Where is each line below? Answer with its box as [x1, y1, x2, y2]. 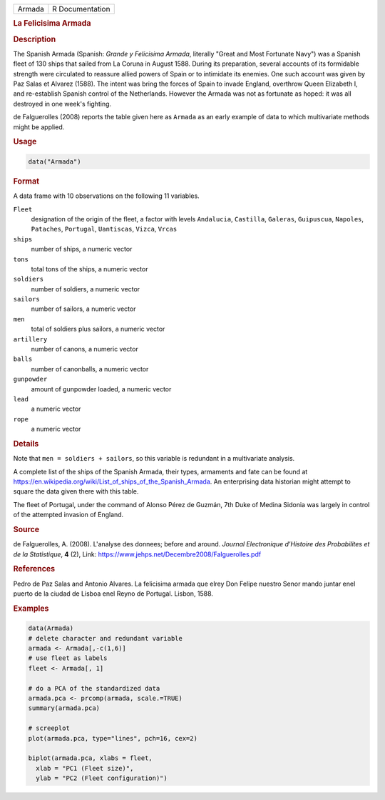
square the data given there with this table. [13, 487, 139, 496]
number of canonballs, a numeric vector [31, 364, 149, 373]
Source [13, 524, 40, 534]
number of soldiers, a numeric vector [31, 284, 140, 293]
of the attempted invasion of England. [13, 511, 124, 519]
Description [13, 34, 56, 44]
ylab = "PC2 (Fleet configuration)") [36, 774, 168, 782]
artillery [13, 335, 48, 343]
